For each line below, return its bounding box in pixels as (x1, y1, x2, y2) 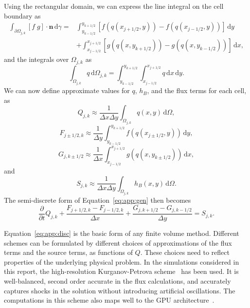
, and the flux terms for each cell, (147, 85, 247, 96)
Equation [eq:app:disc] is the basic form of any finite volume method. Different (4, 228, 239, 238)
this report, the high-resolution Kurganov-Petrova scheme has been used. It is (4, 266, 239, 276)
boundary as (4, 10, 41, 20)
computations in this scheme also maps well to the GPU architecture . (4, 295, 214, 305)
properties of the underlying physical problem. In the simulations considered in (4, 256, 239, 267)
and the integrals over (4, 54, 69, 64)
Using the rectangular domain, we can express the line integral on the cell (4, 1, 224, 11)
